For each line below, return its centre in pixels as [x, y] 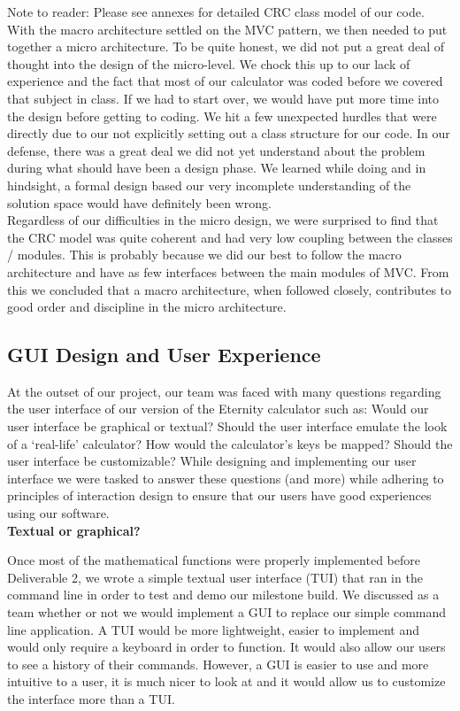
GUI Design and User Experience [164, 355]
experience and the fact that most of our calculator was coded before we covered [225, 81]
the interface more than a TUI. [91, 698]
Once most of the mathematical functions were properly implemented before [214, 560]
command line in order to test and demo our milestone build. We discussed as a [223, 595]
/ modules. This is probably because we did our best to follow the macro [204, 255]
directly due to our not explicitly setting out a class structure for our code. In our [229, 133]
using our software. [58, 513]
